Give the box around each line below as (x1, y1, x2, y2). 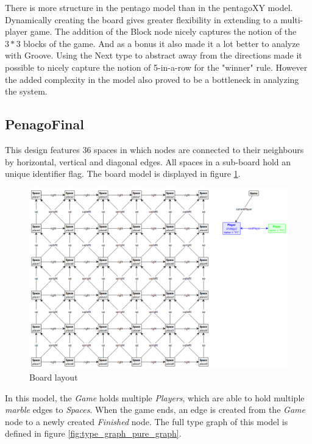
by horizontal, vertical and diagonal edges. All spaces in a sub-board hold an (5, 155, 291, 168)
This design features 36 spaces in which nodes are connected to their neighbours (5, 143, 304, 156)
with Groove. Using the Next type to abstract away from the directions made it (5, 49, 302, 62)
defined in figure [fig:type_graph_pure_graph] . (5, 427, 182, 440)
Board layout (29, 370, 78, 383)
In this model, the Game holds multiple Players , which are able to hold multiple (5, 391, 305, 404)
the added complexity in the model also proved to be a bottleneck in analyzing (5, 73, 299, 85)
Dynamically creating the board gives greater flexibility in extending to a (5, 13, 278, 26)
